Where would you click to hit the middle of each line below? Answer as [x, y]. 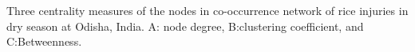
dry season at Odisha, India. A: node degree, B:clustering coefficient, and [185, 26]
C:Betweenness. [44, 41]
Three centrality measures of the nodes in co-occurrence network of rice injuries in [207, 10]
